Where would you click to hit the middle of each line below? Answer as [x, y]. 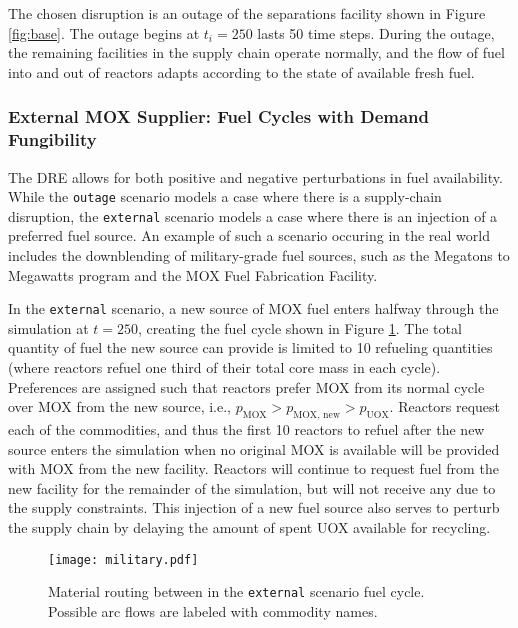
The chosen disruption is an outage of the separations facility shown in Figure [247, 13]
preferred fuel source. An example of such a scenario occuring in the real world [249, 235]
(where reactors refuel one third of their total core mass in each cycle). [224, 367]
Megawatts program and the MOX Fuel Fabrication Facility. [193, 274]
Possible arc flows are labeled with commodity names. [213, 610]
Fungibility [52, 139]
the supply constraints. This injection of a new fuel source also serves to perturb [254, 507]
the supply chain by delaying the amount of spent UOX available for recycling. [249, 527]
